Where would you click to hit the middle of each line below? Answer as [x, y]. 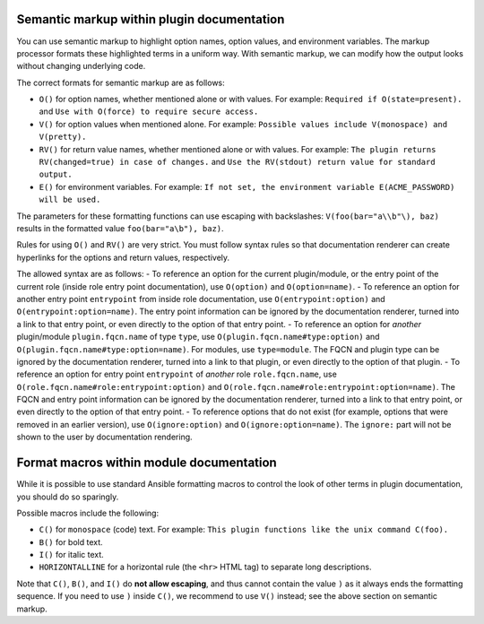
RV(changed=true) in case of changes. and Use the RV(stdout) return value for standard [237, 162]
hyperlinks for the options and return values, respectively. [123, 257]
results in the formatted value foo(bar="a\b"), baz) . [120, 228]
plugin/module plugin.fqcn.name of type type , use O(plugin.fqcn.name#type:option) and [198, 337]
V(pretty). [63, 137]
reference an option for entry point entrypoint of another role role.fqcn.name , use [177, 374]
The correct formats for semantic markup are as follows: [121, 82]
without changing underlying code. [81, 66]
